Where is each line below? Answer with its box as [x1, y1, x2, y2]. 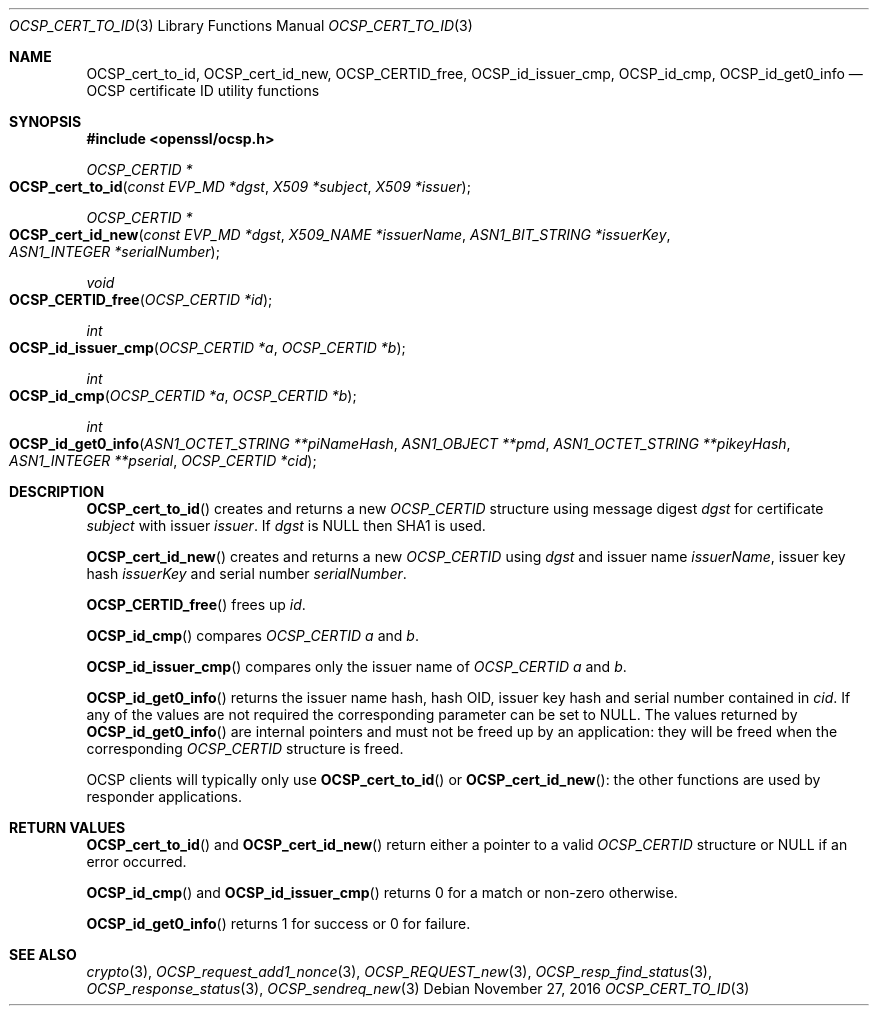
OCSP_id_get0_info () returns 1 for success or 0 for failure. [86, 915, 471, 932]
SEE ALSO [9, 946, 77, 963]
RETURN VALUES [9, 819, 126, 836]
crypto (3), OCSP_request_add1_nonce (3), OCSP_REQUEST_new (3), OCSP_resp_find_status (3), [86, 963, 712, 980]
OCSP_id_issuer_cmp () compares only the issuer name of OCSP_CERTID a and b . [86, 658, 627, 675]
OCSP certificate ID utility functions [86, 82, 320, 99]
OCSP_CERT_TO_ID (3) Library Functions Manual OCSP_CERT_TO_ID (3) [9, 17, 473, 34]
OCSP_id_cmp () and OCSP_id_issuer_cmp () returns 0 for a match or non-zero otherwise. [86, 884, 678, 901]
